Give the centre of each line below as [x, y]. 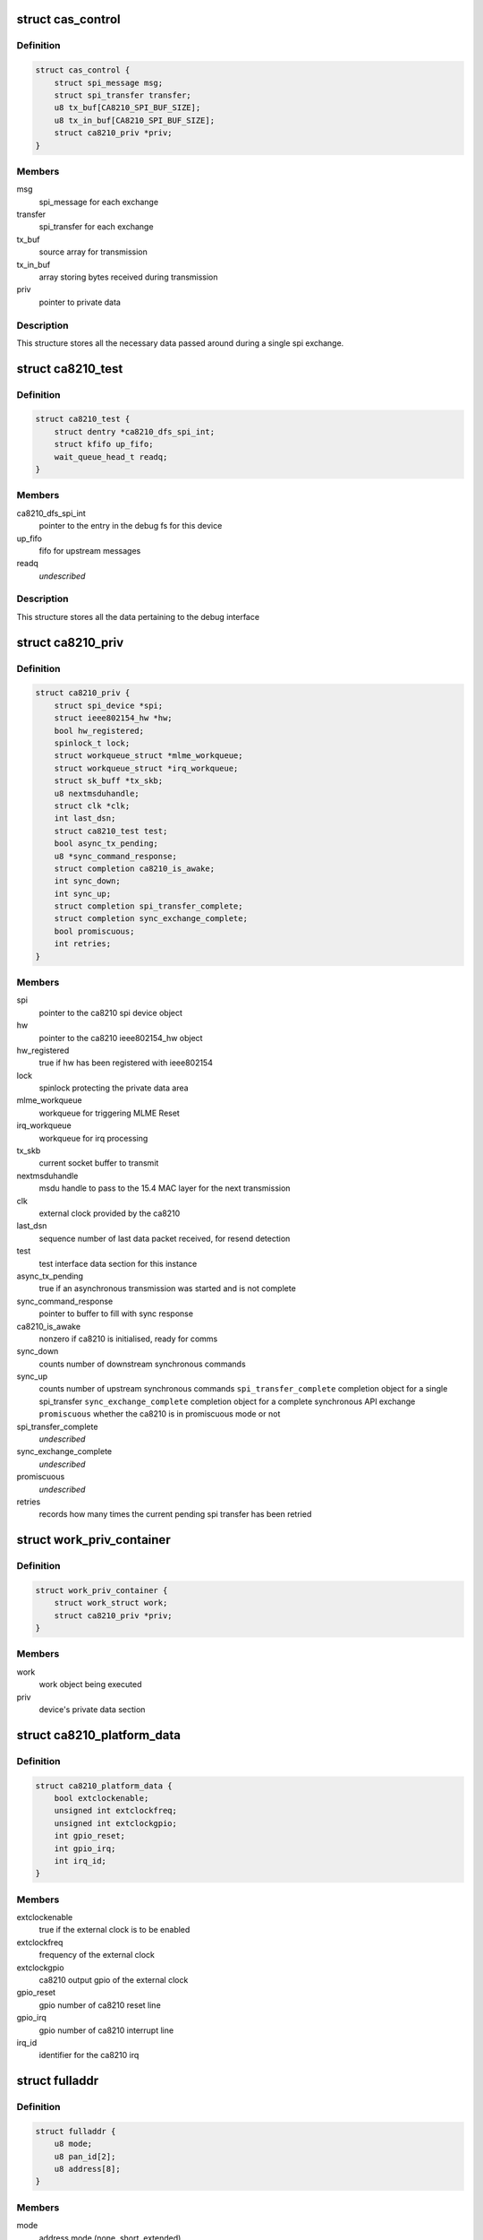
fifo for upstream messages [90, 550]
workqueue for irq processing [93, 1138]
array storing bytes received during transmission [128, 277]
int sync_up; [83, 893]
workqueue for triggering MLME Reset [110, 1113]
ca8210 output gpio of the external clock [114, 1980]
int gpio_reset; [89, 1836]
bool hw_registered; [99, 731]
